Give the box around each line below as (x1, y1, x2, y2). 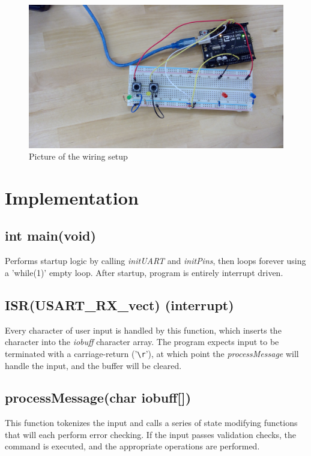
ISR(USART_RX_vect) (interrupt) (5, 295, 234, 314)
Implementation (5, 185, 139, 209)
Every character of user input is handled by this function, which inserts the (5, 323, 282, 336)
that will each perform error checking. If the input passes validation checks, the (5, 428, 297, 440)
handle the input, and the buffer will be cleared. (5, 359, 182, 371)
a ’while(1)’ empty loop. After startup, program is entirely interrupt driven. (5, 266, 283, 278)
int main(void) (5, 226, 96, 245)
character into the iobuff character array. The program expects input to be (5, 335, 279, 348)
